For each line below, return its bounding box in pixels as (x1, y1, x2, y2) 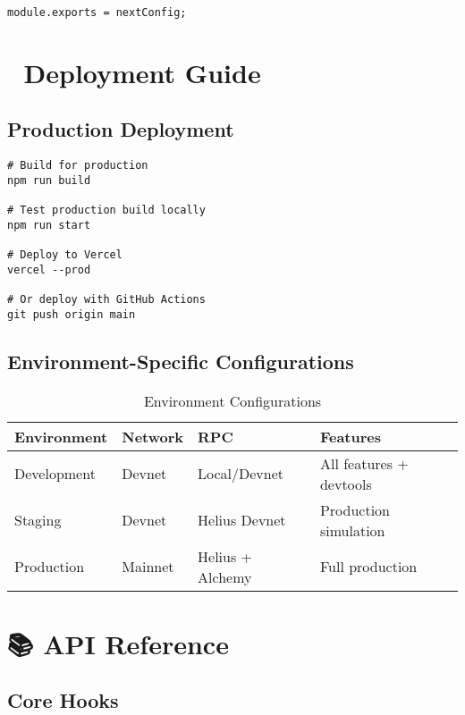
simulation (319, 519, 385, 541)
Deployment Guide (23, 54, 261, 90)
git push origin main (7, 307, 136, 321)
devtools (319, 473, 372, 494)
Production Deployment (7, 115, 234, 143)
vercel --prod (7, 263, 91, 276)
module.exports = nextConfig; (7, 6, 187, 19)
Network (122, 425, 184, 447)
